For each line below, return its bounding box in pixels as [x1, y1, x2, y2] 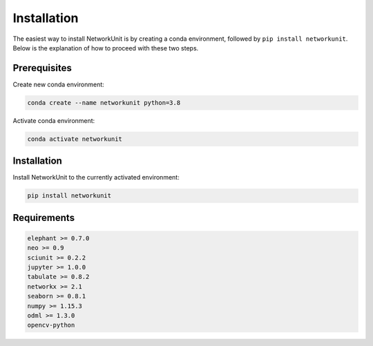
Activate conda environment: [12, 116, 95, 124]
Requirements [12, 211, 75, 224]
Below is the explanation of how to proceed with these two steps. [12, 44, 199, 52]
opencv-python [27, 321, 75, 329]
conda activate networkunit [27, 135, 122, 143]
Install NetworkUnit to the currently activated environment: [12, 173, 180, 182]
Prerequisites [12, 62, 72, 74]
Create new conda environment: [12, 80, 105, 88]
